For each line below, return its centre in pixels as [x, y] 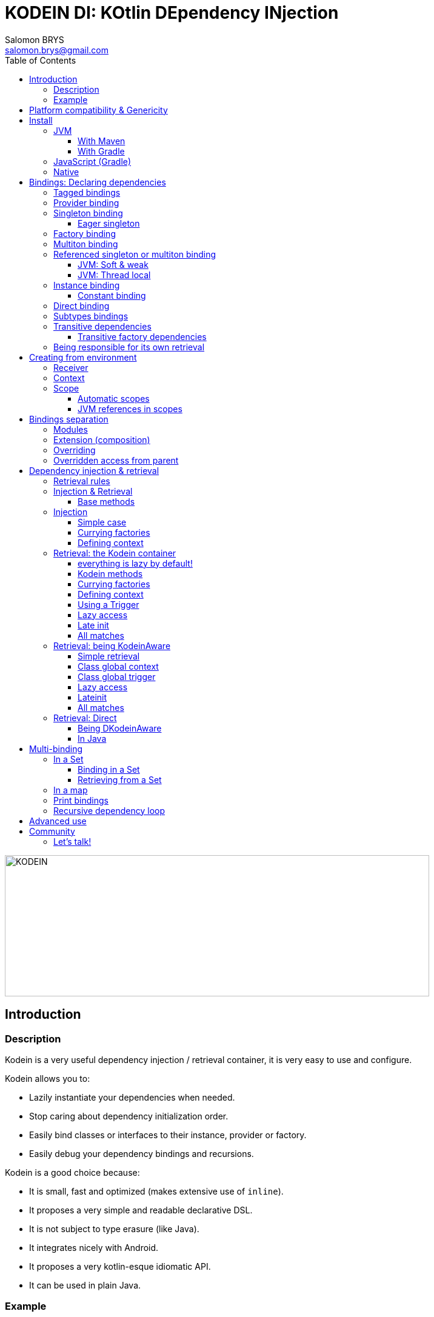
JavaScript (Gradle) [92, 161]
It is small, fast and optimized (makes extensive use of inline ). [156, 1191]
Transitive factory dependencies [142, 336]
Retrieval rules [82, 481]
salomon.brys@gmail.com [57, 50]
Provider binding [86, 202]
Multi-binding [56, 749]
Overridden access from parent [116, 460]
